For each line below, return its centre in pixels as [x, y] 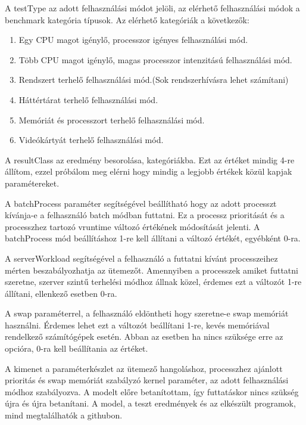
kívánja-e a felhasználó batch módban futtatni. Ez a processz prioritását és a [145, 215]
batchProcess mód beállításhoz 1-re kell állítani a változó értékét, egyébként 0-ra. [153, 238]
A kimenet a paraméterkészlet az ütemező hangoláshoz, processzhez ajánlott [144, 368]
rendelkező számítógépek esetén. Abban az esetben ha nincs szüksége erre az [144, 336]
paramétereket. [32, 183]
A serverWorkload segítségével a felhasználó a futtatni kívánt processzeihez [141, 258]
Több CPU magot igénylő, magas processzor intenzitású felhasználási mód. [155, 59]
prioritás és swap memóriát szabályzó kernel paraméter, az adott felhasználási [147, 380]
